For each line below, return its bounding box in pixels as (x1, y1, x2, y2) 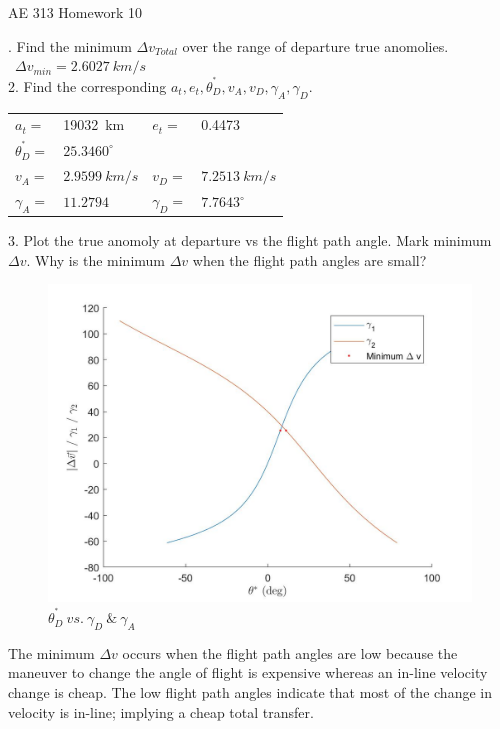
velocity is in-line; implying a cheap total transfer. (8, 701, 314, 722)
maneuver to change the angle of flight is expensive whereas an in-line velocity (8, 662, 488, 683)
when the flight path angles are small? (192, 249, 427, 270)
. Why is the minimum (26, 249, 165, 270)
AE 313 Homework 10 (8, 2, 142, 22)
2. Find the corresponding (8, 75, 167, 96)
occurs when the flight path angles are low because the (122, 642, 458, 663)
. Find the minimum (8, 35, 132, 56)
